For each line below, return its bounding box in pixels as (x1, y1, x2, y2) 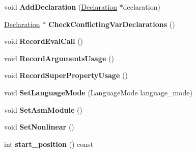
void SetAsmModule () (4, 104, 82, 115)
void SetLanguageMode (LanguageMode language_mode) (4, 87, 192, 97)
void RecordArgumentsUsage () (4, 53, 114, 63)
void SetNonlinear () (4, 121, 74, 132)
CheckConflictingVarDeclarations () (48, 18, 175, 29)
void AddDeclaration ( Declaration (4, 2, 118, 12)
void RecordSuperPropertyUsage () (4, 70, 128, 81)
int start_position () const (4, 138, 94, 149)
